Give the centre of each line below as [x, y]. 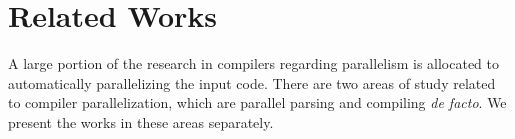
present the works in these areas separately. [141, 121]
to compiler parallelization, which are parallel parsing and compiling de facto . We [257, 102]
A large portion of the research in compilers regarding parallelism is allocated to [254, 63]
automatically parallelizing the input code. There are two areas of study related [252, 82]
